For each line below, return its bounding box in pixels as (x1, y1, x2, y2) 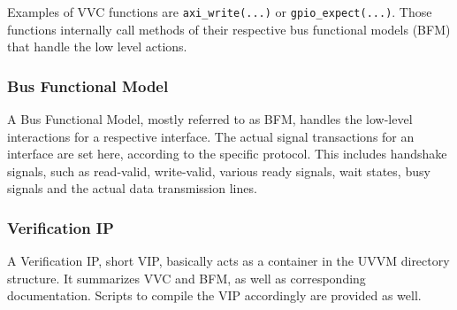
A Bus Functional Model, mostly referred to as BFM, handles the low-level (7, 110, 413, 128)
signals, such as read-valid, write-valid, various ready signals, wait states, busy (7, 161, 430, 180)
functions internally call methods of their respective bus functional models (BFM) (7, 19, 451, 38)
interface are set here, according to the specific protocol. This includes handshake (7, 144, 447, 163)
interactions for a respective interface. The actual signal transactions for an (7, 127, 415, 145)
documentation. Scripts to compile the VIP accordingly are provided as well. (7, 286, 422, 305)
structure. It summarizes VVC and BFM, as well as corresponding (7, 268, 366, 287)
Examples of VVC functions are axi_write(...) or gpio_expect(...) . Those (7, 3, 432, 20)
